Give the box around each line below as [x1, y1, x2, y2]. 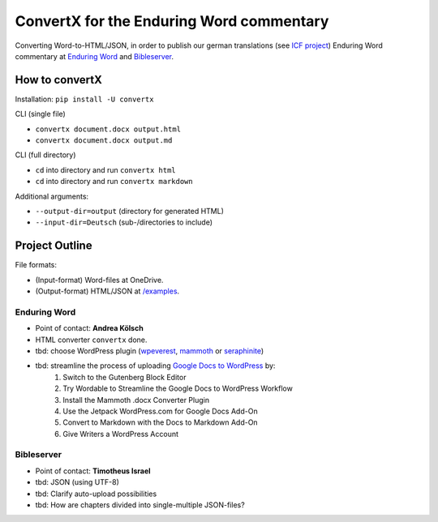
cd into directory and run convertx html [35, 165, 176, 174]
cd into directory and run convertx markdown [35, 177, 194, 186]
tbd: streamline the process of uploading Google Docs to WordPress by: [35, 361, 276, 370]
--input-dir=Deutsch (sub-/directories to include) [35, 217, 213, 227]
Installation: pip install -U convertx [15, 94, 154, 104]
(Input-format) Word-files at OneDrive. [35, 275, 164, 285]
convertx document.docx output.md [35, 136, 173, 145]
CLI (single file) [15, 109, 67, 119]
